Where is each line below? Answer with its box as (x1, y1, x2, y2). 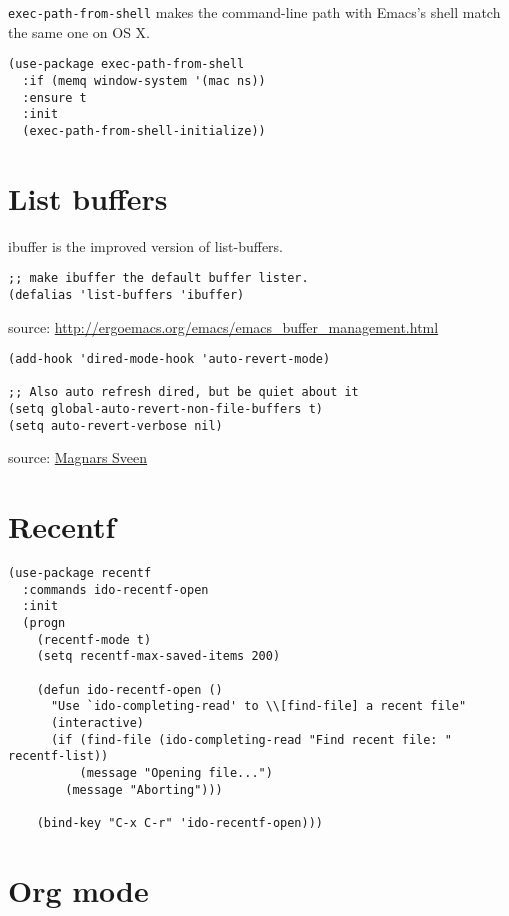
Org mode (8, 869, 149, 910)
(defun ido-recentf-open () (36, 682, 223, 697)
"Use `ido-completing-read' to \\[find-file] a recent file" (50, 699, 467, 714)
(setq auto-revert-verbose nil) (8, 418, 223, 433)
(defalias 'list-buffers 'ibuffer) (8, 287, 245, 302)
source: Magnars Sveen (8, 447, 148, 468)
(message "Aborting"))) (65, 782, 223, 797)
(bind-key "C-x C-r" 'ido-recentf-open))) (36, 816, 323, 830)
